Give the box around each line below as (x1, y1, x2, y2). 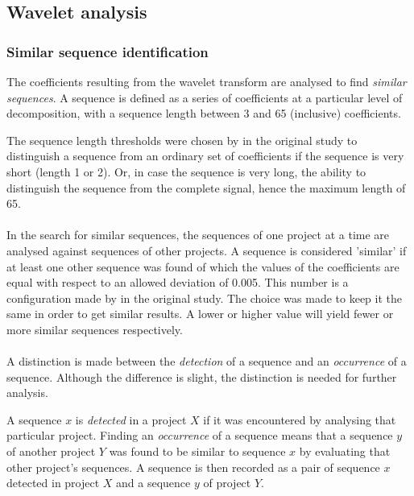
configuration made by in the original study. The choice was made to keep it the (6, 289, 403, 306)
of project (203, 474, 251, 491)
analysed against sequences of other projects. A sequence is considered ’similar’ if (6, 242, 407, 258)
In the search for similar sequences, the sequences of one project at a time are (6, 226, 390, 243)
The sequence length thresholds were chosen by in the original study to (6, 131, 358, 148)
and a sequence (116, 474, 191, 491)
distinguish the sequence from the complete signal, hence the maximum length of (6, 179, 406, 196)
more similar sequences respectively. (6, 320, 183, 337)
